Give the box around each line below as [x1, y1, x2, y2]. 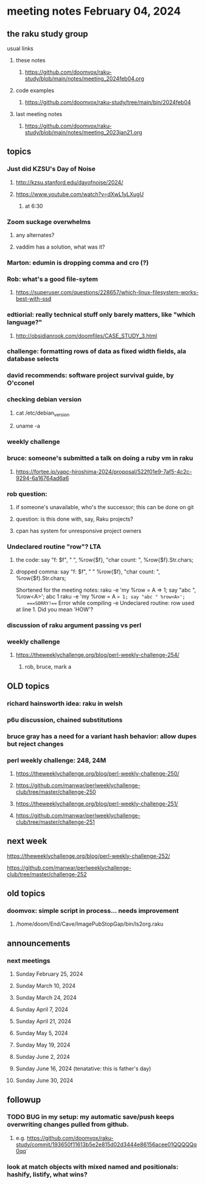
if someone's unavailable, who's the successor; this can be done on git [15, 503, 194, 510]
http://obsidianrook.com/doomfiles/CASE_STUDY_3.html [15, 332, 158, 340]
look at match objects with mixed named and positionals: [7, 1162, 179, 1171]
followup [7, 1094, 41, 1105]
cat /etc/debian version [15, 409, 70, 418]
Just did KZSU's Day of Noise [7, 165, 96, 173]
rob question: [7, 490, 47, 498]
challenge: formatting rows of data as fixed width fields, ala [7, 347, 186, 355]
